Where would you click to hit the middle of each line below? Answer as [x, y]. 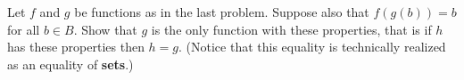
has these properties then [76, 47]
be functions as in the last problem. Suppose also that [222, 12]
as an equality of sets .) [70, 64]
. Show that [105, 29]
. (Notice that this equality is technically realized [312, 47]
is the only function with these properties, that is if [291, 29]
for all [24, 29]
